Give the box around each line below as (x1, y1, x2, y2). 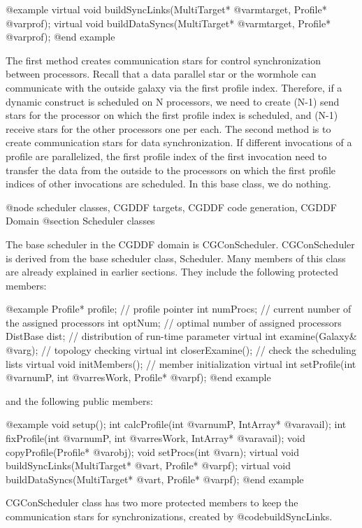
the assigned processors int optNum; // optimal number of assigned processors (6, 315, 342, 329)
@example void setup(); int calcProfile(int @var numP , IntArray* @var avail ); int (6, 417, 347, 431)
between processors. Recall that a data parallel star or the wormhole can (6, 66, 317, 81)
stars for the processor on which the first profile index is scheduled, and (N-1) (6, 108, 338, 122)
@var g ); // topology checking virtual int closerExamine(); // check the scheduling (6, 343, 356, 357)
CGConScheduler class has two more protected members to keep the (6, 495, 298, 510)
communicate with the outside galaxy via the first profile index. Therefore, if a (6, 80, 342, 94)
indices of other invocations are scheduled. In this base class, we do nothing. (6, 176, 331, 191)
